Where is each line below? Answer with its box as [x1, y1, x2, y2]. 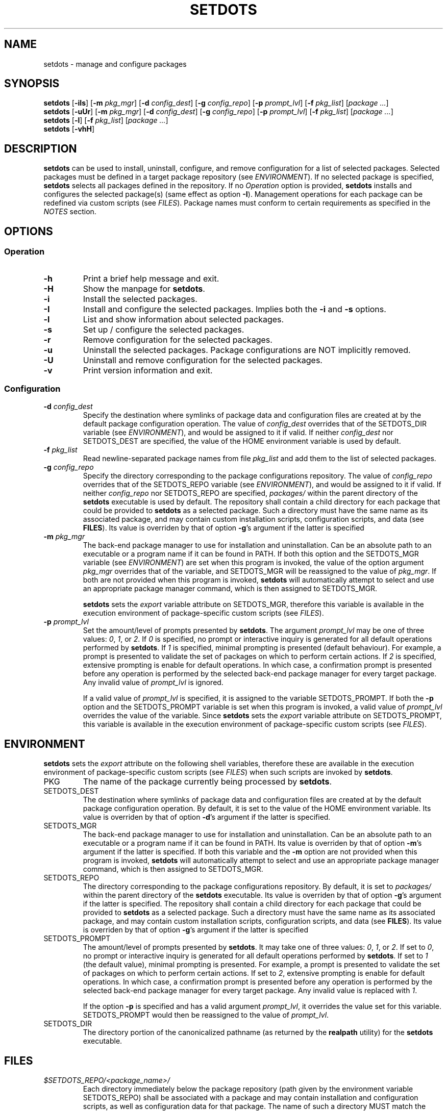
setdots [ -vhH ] [43, 124, 95, 134]
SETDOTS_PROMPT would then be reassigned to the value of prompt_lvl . [83, 1011, 329, 1020]
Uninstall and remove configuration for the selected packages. [83, 355, 322, 365]
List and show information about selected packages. [83, 314, 284, 324]
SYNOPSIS [4, 77, 60, 90]
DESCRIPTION [4, 142, 77, 155]
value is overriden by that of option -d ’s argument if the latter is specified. [83, 813, 331, 822]
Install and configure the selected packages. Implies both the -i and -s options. [83, 304, 386, 314]
